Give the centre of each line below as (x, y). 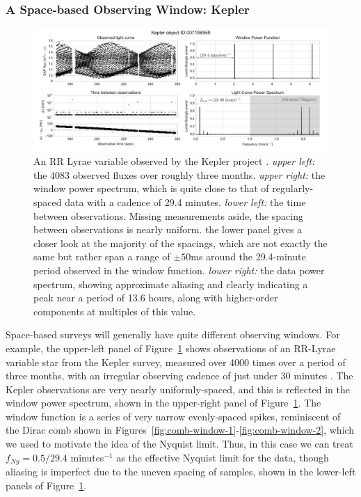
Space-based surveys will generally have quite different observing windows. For (173, 334)
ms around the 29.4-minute (248, 257)
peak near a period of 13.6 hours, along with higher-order (156, 298)
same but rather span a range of (102, 257)
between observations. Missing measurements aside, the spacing (168, 215)
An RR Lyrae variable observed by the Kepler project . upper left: (174, 161)
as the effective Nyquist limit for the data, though (223, 457)
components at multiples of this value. (115, 311)
